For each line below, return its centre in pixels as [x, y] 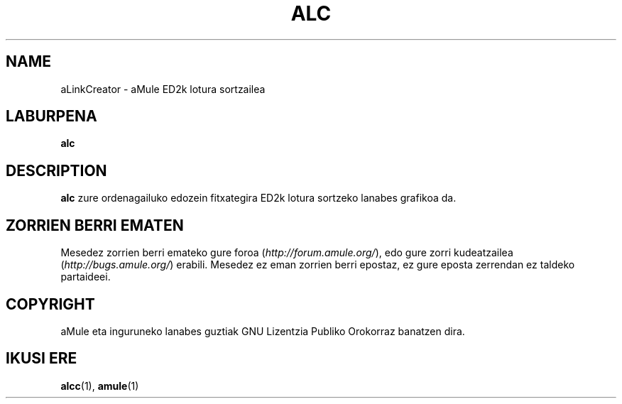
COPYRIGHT [50, 304]
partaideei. [86, 277]
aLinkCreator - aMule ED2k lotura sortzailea [163, 89]
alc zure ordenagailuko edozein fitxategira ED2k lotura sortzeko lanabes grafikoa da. [258, 198]
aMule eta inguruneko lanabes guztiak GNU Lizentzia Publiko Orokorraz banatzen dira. [263, 331]
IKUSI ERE [42, 359]
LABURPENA [51, 116]
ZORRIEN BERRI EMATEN [95, 225]
